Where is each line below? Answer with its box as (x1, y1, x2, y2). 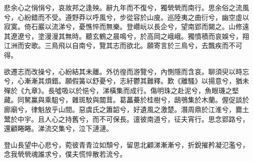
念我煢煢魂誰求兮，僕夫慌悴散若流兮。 (4, 149, 126, 159)
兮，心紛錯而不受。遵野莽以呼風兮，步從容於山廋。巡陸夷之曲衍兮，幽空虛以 (4, 12, 249, 22)
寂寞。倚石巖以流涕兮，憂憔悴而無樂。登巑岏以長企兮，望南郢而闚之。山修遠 (4, 21, 249, 32)
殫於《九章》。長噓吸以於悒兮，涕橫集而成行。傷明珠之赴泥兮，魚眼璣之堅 (4, 85, 239, 95)
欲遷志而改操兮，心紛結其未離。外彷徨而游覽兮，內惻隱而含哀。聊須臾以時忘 (4, 66, 249, 76)
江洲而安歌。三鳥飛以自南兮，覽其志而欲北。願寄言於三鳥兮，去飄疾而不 (4, 40, 235, 50)
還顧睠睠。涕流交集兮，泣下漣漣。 (4, 123, 113, 133)
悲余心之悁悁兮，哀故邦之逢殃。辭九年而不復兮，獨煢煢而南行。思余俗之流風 (4, 2, 249, 12)
